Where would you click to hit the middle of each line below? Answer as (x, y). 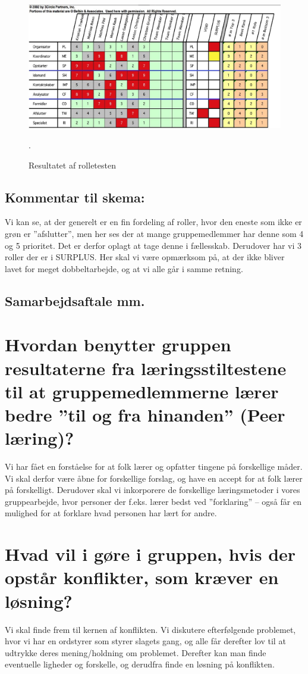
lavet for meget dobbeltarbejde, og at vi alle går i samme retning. (124, 268)
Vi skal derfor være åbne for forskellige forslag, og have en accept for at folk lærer (154, 478)
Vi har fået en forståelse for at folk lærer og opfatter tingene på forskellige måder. (154, 467)
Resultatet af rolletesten (72, 165)
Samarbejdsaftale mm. (75, 300)
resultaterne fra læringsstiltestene (146, 368)
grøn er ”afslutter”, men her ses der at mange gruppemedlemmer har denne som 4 (154, 234)
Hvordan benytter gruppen (118, 344)
